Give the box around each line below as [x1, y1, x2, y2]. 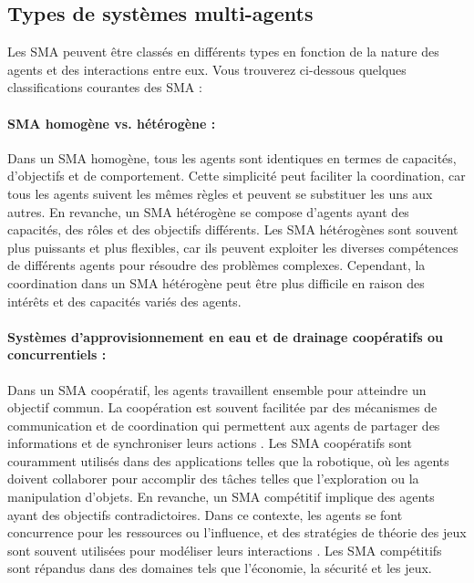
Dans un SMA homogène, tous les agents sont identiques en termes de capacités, [7, 148, 457, 167]
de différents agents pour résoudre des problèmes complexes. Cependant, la [7, 255, 426, 275]
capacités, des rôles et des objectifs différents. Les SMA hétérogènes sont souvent [7, 220, 459, 239]
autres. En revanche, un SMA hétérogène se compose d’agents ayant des [7, 202, 409, 221]
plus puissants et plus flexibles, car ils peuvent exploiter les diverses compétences [7, 237, 459, 256]
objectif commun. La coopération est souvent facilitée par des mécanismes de [7, 398, 438, 417]
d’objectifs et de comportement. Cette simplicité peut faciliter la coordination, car [7, 166, 466, 185]
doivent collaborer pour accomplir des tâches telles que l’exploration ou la [7, 469, 419, 488]
